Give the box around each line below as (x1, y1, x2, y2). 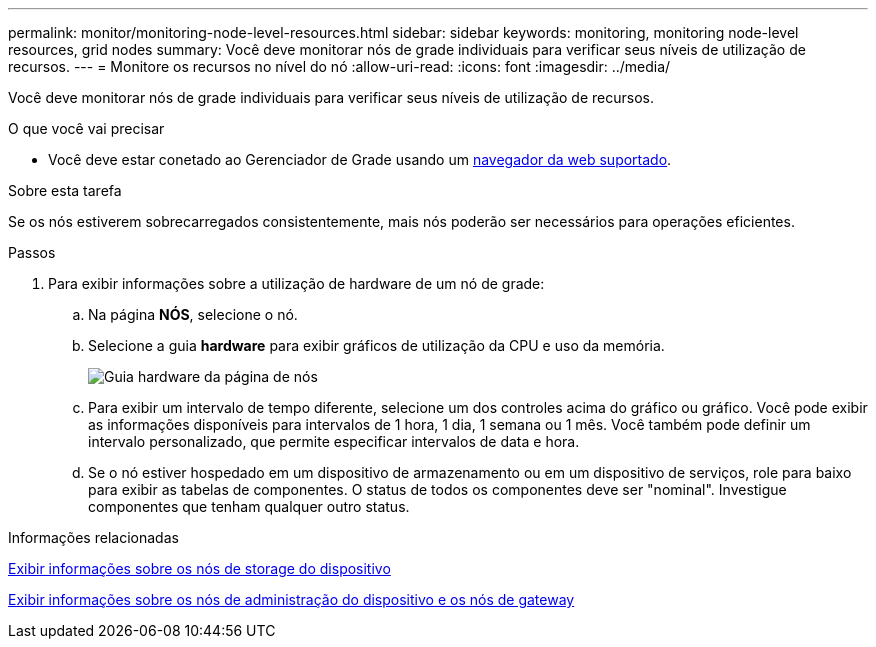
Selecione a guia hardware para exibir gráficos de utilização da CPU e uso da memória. (88, 337, 665, 354)
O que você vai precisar (8, 120, 165, 137)
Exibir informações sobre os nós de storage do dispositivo (8, 560, 391, 577)
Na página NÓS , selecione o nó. (88, 306, 298, 323)
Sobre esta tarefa (8, 182, 122, 199)
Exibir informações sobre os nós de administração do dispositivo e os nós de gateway (8, 591, 575, 608)
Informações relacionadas (8, 529, 179, 546)
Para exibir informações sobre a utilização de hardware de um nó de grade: (48, 275, 545, 292)
